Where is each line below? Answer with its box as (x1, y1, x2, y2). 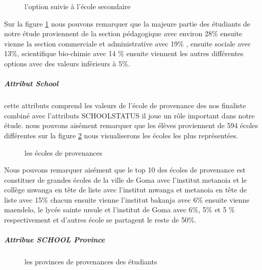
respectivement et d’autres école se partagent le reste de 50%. (4, 214, 197, 225)
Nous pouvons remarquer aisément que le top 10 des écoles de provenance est (4, 164, 246, 175)
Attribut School (4, 78, 59, 89)
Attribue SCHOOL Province (4, 234, 105, 245)
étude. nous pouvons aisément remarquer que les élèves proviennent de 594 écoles (4, 120, 258, 131)
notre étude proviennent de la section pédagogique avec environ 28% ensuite (4, 28, 243, 39)
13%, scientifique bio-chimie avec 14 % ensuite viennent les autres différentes (4, 48, 244, 59)
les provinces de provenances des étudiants (25, 256, 157, 267)
